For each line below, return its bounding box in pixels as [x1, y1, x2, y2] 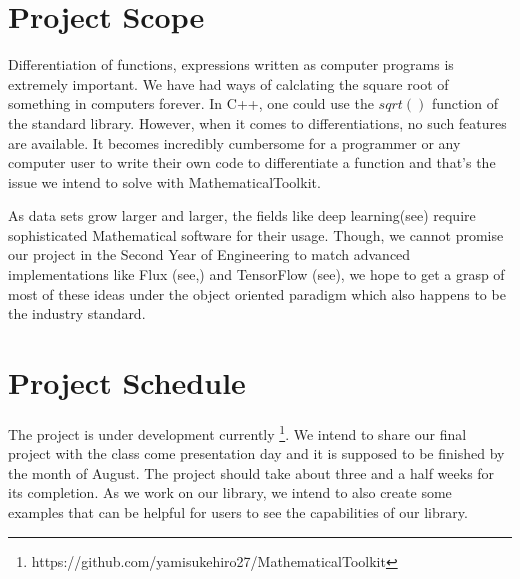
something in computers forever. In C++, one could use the [8, 93, 374, 114]
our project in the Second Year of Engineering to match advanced [8, 244, 411, 265]
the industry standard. [8, 303, 146, 324]
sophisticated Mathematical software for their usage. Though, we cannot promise [8, 224, 504, 245]
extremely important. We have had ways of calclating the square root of [8, 73, 449, 94]
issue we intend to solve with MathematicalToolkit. [8, 171, 321, 192]
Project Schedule [8, 362, 246, 403]
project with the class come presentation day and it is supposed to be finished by [8, 443, 505, 464]
